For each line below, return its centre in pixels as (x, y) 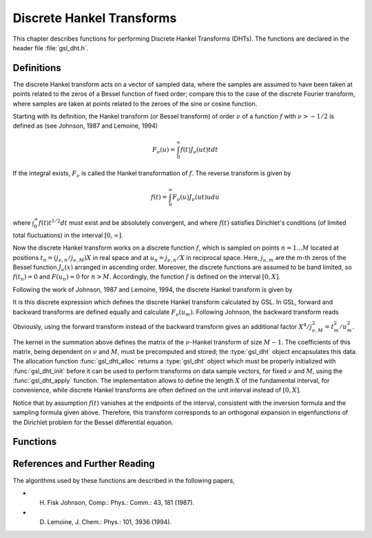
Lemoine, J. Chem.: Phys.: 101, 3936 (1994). (110, 522)
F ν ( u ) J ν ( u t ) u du (196, 198)
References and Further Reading (84, 464)
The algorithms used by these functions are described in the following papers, (124, 480)
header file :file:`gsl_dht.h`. (51, 48)
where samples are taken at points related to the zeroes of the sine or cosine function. (135, 103)
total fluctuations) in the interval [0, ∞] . (68, 235)
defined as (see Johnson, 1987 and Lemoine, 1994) (85, 126)
